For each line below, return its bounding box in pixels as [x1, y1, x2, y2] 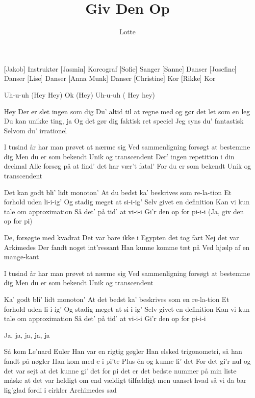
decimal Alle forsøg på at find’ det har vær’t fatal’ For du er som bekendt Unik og [4, 161, 251, 171]
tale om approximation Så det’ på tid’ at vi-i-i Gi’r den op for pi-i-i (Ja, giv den [4, 206, 244, 216]
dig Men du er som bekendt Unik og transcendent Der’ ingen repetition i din [4, 151, 234, 161]
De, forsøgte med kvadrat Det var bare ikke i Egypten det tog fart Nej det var [4, 232, 239, 243]
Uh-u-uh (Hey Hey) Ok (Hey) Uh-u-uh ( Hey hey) [4, 89, 155, 99]
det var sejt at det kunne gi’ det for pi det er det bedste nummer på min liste [4, 365, 237, 375]
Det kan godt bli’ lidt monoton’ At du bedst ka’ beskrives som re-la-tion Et [4, 187, 231, 197]
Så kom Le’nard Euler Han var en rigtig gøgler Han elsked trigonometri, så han [4, 346, 242, 356]
